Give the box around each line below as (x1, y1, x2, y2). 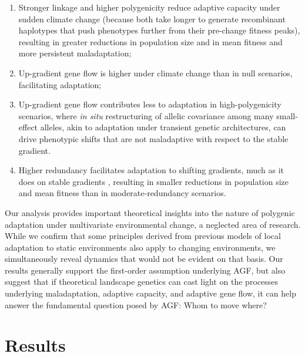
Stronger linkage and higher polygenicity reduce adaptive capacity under (18, 1, 280, 13)
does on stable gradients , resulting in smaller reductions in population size (18, 175, 289, 187)
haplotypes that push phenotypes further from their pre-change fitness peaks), (18, 24, 300, 36)
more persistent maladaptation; (18, 47, 132, 59)
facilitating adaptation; (18, 78, 102, 90)
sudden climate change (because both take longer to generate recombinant (18, 12, 286, 25)
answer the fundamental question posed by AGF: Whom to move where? (5, 298, 267, 311)
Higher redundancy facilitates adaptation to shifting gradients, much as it (18, 164, 284, 176)
